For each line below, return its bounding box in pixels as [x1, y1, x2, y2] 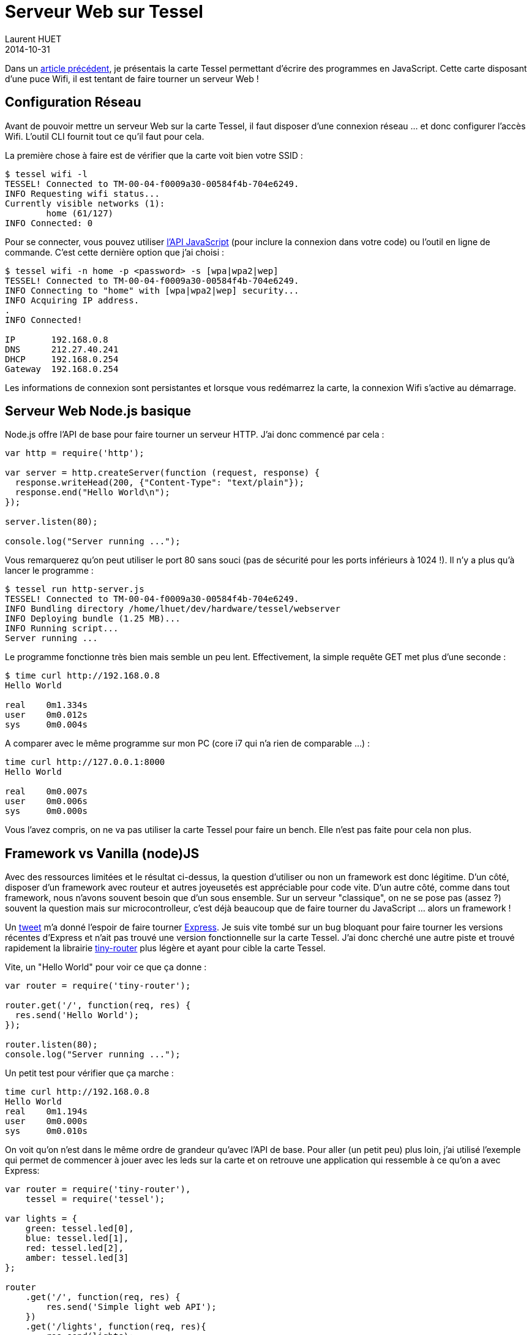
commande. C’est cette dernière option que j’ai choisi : [5, 246, 225, 257]
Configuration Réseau [5, 94, 141, 110]
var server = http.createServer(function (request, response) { [5, 468, 320, 478]
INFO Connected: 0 [5, 218, 93, 228]
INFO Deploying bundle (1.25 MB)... [5, 614, 181, 624]
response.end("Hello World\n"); [15, 487, 170, 498]
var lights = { [5, 1214, 78, 1224]
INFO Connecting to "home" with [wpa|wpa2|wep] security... [5, 285, 299, 295]
